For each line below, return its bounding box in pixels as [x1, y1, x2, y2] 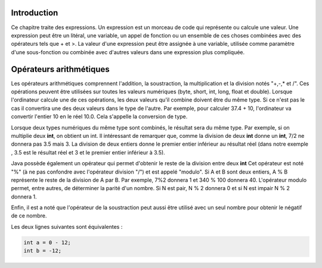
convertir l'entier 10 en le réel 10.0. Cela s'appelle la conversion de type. [11, 113, 188, 120]
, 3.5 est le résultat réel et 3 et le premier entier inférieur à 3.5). [11, 149, 165, 156]
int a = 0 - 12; [23, 239, 72, 246]
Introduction [11, 8, 58, 18]
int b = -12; [23, 247, 62, 254]
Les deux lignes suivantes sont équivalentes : [11, 223, 123, 230]
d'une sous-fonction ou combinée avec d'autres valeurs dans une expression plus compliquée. [11, 48, 245, 56]
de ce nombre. [11, 212, 47, 219]
